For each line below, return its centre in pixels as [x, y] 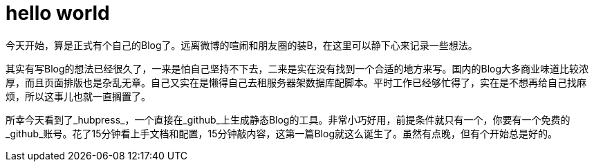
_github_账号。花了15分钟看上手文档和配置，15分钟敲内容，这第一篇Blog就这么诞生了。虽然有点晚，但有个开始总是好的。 [281, 133]
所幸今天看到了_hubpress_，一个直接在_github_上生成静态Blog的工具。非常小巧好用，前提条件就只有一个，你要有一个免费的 [288, 119]
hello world [58, 13]
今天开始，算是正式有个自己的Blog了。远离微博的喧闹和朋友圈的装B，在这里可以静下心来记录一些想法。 [242, 45]
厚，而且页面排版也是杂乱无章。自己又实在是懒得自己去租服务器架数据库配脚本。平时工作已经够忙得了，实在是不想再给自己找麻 [296, 82]
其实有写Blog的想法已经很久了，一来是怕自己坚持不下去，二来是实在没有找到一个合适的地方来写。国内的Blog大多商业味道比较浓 [297, 68]
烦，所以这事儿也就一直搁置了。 [78, 96]
